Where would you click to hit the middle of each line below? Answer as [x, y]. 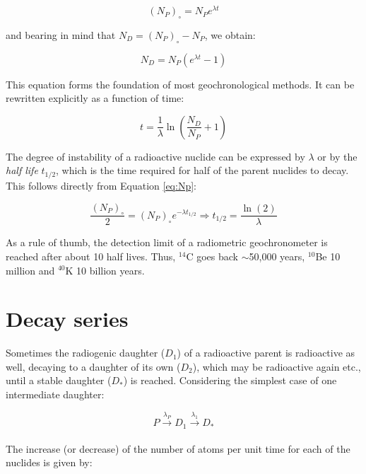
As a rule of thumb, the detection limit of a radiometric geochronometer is [167, 242]
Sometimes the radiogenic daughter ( [85, 353]
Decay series [67, 319]
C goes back [212, 256]
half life [22, 170]
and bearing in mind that [61, 34]
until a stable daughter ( [59, 380]
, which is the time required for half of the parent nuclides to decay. [202, 170]
